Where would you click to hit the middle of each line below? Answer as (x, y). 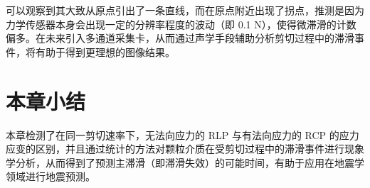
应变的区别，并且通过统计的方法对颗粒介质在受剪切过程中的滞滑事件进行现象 (185, 149)
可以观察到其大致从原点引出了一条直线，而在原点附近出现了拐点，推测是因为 (185, 10)
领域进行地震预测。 (51, 176)
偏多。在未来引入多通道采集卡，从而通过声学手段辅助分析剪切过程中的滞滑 (180, 38)
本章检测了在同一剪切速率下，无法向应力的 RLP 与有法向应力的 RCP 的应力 (183, 134)
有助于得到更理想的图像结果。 (105, 51)
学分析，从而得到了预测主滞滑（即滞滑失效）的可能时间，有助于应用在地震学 (185, 162)
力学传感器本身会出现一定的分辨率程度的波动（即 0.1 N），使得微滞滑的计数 (181, 24)
